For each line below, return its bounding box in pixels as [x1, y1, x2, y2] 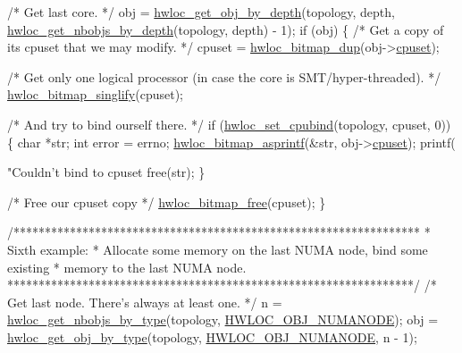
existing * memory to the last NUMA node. [7, 257, 247, 276]
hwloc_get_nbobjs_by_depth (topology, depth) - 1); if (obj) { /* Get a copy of [7, 20, 444, 38]
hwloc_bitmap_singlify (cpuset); [7, 85, 183, 104]
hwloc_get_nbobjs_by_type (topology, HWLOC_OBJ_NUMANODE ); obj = [7, 310, 439, 329]
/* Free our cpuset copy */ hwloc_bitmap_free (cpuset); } [7, 192, 326, 211]
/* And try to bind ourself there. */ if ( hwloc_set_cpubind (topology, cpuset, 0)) [7, 114, 451, 133]
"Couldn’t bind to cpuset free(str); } [7, 163, 206, 181]
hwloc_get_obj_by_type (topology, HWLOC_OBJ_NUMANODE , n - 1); [7, 327, 417, 346]
